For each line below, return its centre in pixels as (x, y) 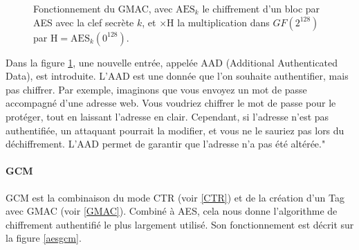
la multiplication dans (223, 22)
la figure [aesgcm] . (44, 238)
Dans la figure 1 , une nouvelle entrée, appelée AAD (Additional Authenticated (172, 62)
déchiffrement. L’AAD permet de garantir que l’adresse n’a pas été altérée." (166, 144)
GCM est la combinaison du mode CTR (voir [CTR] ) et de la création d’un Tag (175, 197)
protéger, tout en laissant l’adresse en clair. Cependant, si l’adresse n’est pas (167, 116)
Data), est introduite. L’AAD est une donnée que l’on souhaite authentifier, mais (177, 76)
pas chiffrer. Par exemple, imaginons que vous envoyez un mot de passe (156, 89)
